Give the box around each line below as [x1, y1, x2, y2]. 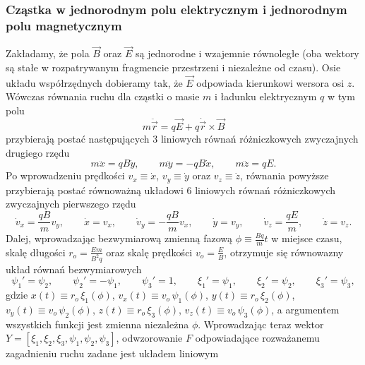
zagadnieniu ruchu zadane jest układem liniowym [6, 346, 219, 361]
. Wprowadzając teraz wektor [198, 316, 324, 331]
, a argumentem [271, 301, 340, 316]
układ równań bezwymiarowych [6, 261, 142, 276]
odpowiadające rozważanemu [195, 330, 320, 345]
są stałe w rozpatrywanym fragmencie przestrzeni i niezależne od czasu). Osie [6, 59, 341, 74]
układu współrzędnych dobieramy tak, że [6, 75, 183, 90]
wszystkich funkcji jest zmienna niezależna [6, 316, 189, 331]
